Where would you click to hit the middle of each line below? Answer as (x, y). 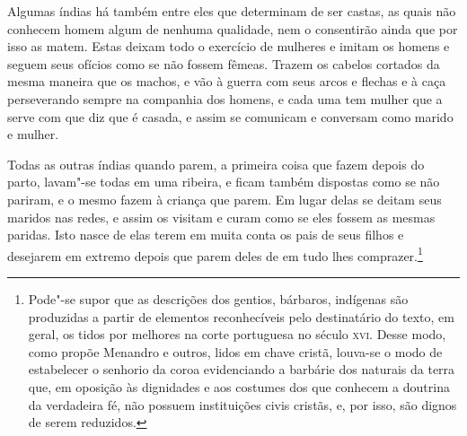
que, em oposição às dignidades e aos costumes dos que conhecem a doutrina (239, 386)
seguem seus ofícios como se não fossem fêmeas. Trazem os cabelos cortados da (224, 63)
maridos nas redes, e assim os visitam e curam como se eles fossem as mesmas (221, 217)
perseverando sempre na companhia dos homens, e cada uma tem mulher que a (225, 98)
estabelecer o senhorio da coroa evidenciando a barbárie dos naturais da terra (242, 369)
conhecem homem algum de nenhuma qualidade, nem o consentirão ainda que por (233, 28)
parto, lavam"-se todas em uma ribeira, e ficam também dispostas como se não (224, 182)
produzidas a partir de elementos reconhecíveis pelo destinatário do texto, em (241, 316)
